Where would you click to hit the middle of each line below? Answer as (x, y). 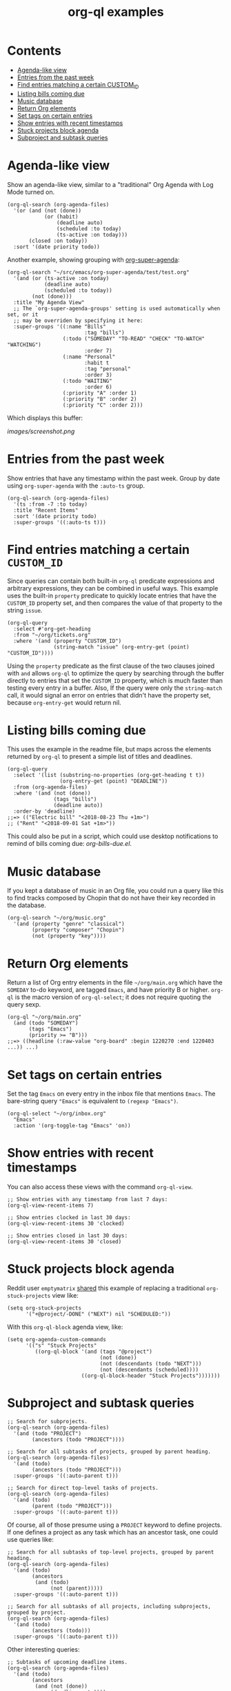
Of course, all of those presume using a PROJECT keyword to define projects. (114, 1525)
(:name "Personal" (89, 357)
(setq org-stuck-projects (44, 1308)
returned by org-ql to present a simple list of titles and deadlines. (100, 757)
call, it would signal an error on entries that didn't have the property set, (109, 695)
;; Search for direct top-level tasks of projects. (83, 1488)
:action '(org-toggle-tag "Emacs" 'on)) (72, 1126)
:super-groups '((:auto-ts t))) (60, 522)
